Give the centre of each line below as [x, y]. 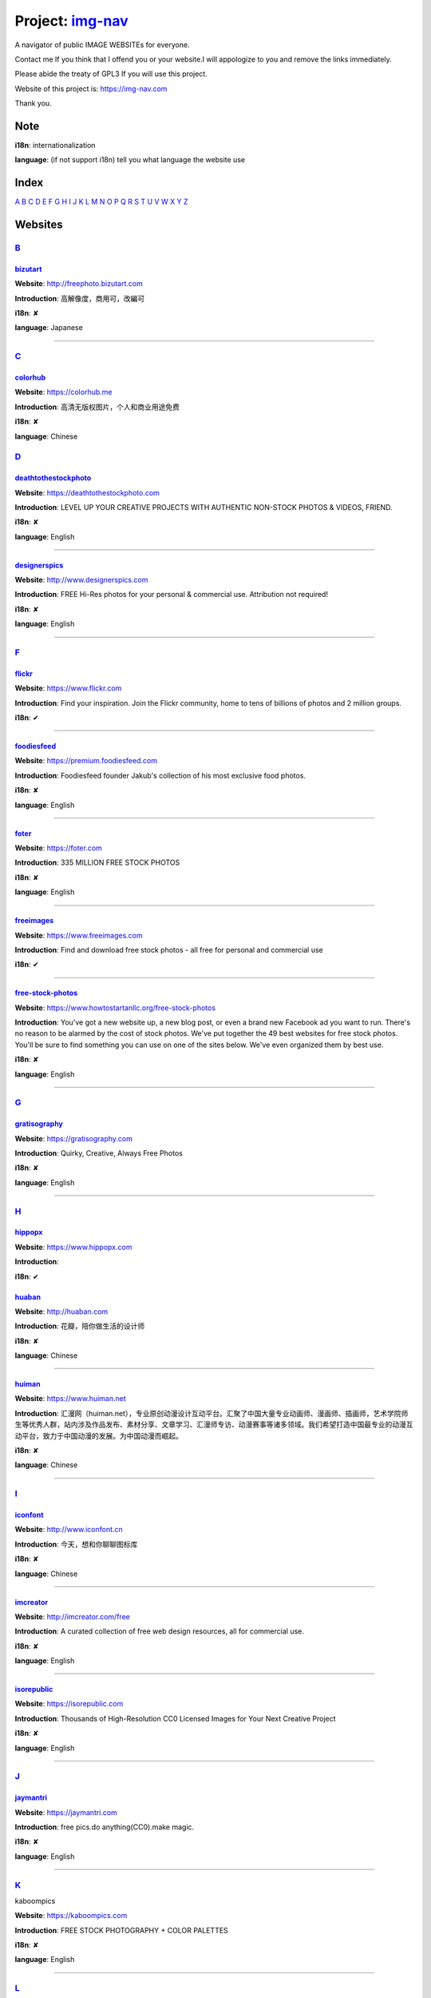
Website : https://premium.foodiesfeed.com [86, 761]
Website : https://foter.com [59, 848]
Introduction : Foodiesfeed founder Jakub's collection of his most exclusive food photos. [160, 775]
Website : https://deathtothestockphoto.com [87, 492]
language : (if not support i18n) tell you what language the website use [130, 160]
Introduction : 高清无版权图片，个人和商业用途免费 [97, 407]
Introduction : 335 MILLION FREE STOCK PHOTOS [97, 862]
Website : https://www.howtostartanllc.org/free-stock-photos [115, 1008]
